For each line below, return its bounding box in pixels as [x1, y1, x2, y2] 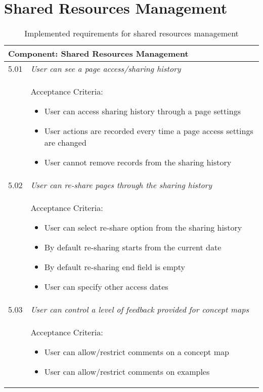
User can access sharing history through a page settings [44, 105, 241, 117]
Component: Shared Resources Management [8, 48, 189, 60]
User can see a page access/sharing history [30, 63, 181, 75]
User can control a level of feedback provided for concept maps [30, 303, 249, 316]
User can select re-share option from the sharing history [44, 222, 242, 234]
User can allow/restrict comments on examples [44, 366, 210, 378]
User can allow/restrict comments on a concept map [44, 346, 229, 358]
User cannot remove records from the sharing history [44, 156, 232, 168]
